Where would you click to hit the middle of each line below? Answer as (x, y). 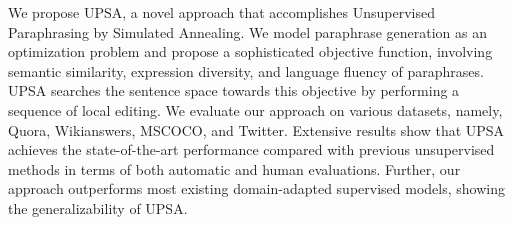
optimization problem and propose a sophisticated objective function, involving (250, 51)
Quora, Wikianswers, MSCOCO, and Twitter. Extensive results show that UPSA (256, 129)
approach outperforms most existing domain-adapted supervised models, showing (256, 188)
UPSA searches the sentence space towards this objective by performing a (234, 90)
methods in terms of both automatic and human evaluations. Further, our (234, 168)
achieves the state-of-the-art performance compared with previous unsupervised (251, 149)
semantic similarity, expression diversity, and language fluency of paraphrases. (246, 70)
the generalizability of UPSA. (98, 207)
